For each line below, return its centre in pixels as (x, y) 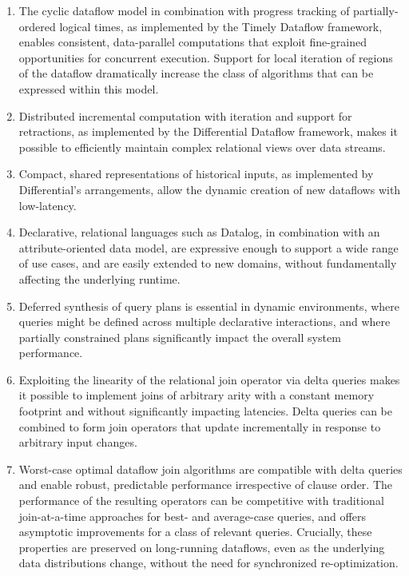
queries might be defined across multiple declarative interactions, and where (204, 322)
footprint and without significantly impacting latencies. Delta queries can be (206, 411)
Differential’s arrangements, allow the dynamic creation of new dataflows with (210, 189)
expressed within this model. (89, 88)
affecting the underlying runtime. (99, 278)
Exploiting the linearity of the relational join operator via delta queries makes (209, 379)
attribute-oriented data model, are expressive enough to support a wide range (208, 247)
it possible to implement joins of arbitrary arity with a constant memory (197, 395)
